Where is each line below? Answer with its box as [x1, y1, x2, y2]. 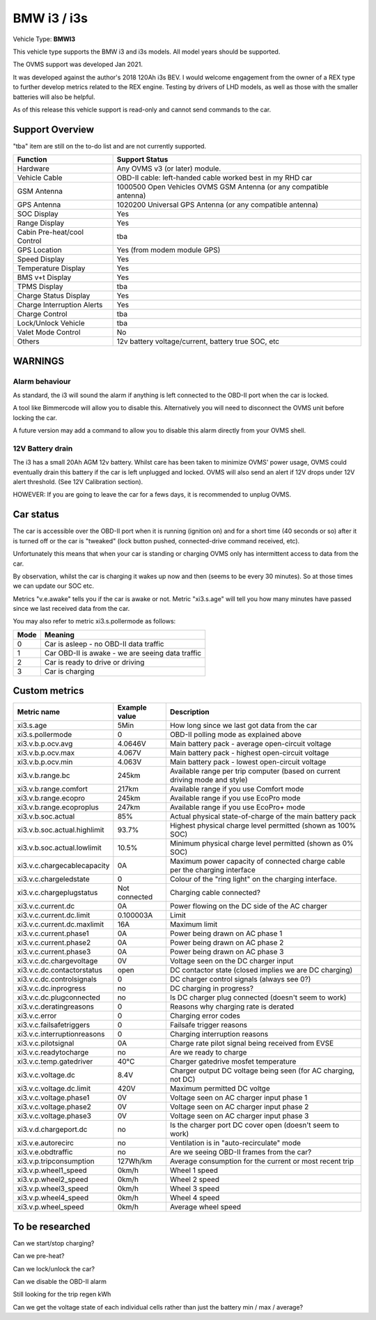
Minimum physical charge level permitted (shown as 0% [169, 839, 354, 848]
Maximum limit [169, 919, 218, 929]
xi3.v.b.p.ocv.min [17, 757, 73, 767]
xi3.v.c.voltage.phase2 [17, 1102, 92, 1112]
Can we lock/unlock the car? [13, 1264, 95, 1273]
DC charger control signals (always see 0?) [169, 975, 311, 984]
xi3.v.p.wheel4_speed [17, 1193, 89, 1203]
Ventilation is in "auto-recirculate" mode [169, 1138, 301, 1148]
